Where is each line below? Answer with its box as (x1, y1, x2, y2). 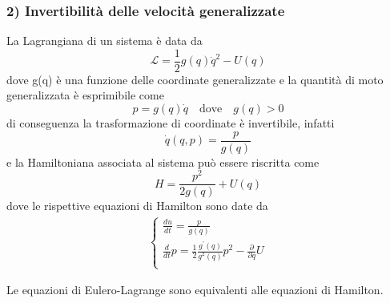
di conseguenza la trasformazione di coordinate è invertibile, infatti (6, 115, 335, 131)
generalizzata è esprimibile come (6, 87, 164, 103)
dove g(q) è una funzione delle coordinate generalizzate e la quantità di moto (6, 71, 384, 87)
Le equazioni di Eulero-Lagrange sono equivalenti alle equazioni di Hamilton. (6, 281, 384, 298)
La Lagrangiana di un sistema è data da (6, 32, 203, 49)
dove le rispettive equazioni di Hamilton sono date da (6, 197, 268, 214)
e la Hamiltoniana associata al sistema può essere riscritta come (6, 153, 320, 170)
